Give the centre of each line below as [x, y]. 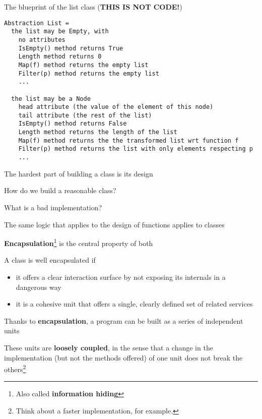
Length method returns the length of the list [98, 132]
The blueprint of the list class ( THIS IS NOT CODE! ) [93, 7]
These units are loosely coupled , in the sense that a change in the [109, 347]
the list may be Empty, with [60, 32]
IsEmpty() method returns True [71, 48]
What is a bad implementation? [53, 207]
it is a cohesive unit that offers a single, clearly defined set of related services [134, 304]
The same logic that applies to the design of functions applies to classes [114, 224]
